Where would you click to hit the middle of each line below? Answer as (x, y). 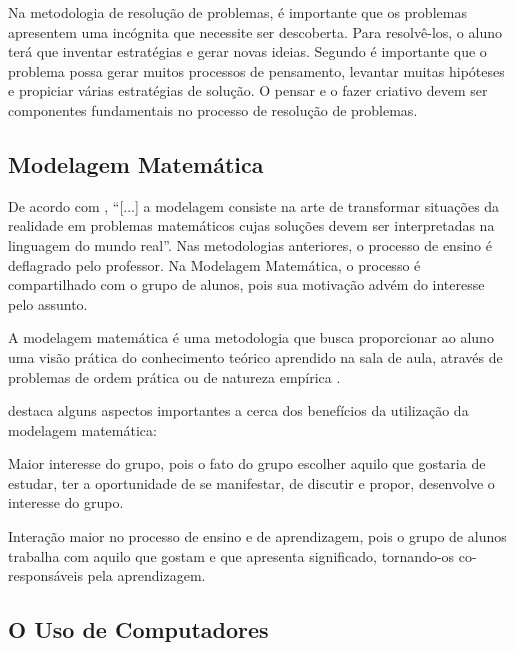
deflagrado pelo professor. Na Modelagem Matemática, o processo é (214, 264)
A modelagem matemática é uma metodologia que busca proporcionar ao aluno (251, 337)
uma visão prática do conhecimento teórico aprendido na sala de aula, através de (255, 356)
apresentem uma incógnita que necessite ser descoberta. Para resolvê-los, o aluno (255, 31)
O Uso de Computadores (138, 629)
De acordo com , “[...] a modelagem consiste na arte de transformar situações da (254, 205)
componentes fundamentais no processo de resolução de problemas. (213, 109)
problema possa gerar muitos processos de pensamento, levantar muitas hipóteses (256, 70)
